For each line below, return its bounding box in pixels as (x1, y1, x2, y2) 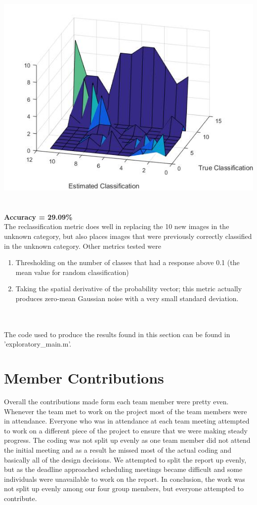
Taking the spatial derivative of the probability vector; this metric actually (15, 283, 242, 294)
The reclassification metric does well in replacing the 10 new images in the (4, 221, 229, 232)
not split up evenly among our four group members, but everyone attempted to (4, 483, 244, 494)
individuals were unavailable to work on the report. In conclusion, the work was (4, 473, 245, 484)
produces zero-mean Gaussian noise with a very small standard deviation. (15, 293, 239, 303)
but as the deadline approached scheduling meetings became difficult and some (4, 464, 243, 474)
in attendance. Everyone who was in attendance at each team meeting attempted (4, 416, 250, 426)
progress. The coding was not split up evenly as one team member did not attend (4, 435, 251, 445)
